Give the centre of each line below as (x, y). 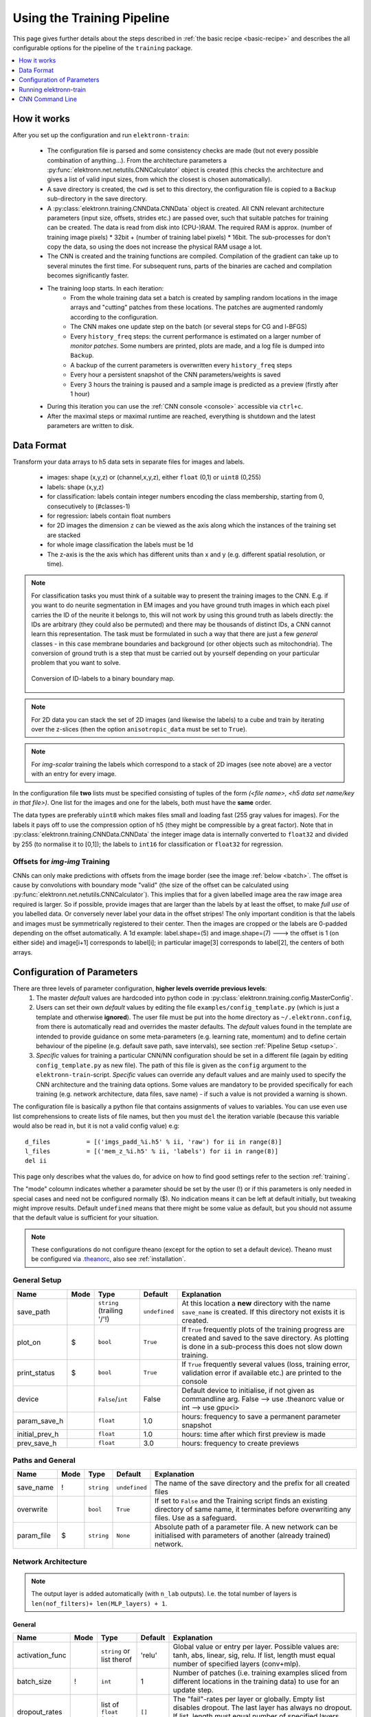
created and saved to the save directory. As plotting (266, 1338)
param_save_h (40, 1420)
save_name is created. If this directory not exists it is (263, 1312)
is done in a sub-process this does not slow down (262, 1346)
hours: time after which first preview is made (254, 1434)
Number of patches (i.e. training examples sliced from (260, 1673)
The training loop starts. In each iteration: (105, 288)
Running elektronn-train (52, 89)
